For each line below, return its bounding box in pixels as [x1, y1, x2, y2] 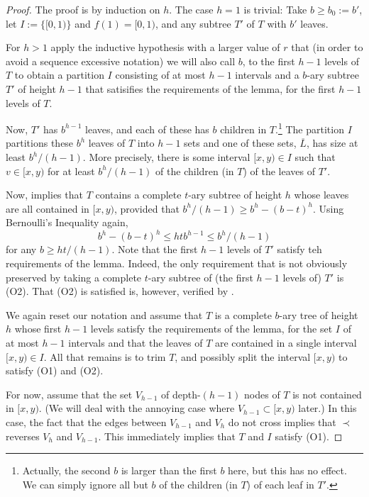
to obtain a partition [14, 67, 104, 82]
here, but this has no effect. [228, 463, 347, 478]
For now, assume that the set [6, 386, 133, 401]
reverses [6, 428, 40, 443]
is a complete [214, 307, 272, 322]
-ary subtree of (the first [148, 269, 253, 284]
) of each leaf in [246, 476, 314, 491]
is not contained [292, 386, 362, 401]
